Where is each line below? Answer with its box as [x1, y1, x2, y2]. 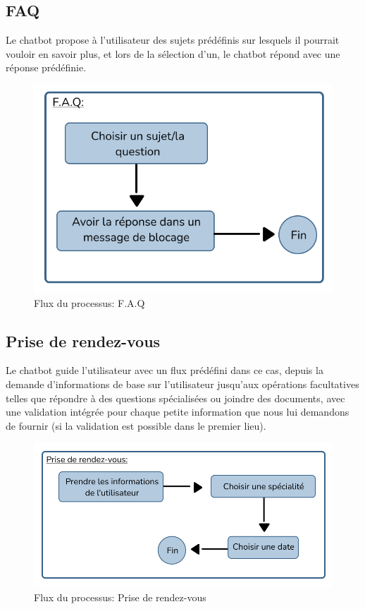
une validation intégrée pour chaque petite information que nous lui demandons [6, 404, 349, 419]
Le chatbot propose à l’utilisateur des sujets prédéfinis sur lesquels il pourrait [6, 32, 340, 47]
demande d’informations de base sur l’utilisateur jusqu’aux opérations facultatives [6, 376, 359, 391]
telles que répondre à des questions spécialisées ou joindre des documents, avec [6, 390, 345, 405]
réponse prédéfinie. [6, 60, 87, 75]
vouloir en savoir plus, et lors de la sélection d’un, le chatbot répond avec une [6, 46, 340, 61]
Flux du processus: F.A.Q [34, 295, 145, 310]
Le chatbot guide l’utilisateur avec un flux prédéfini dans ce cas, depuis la [6, 363, 323, 378]
